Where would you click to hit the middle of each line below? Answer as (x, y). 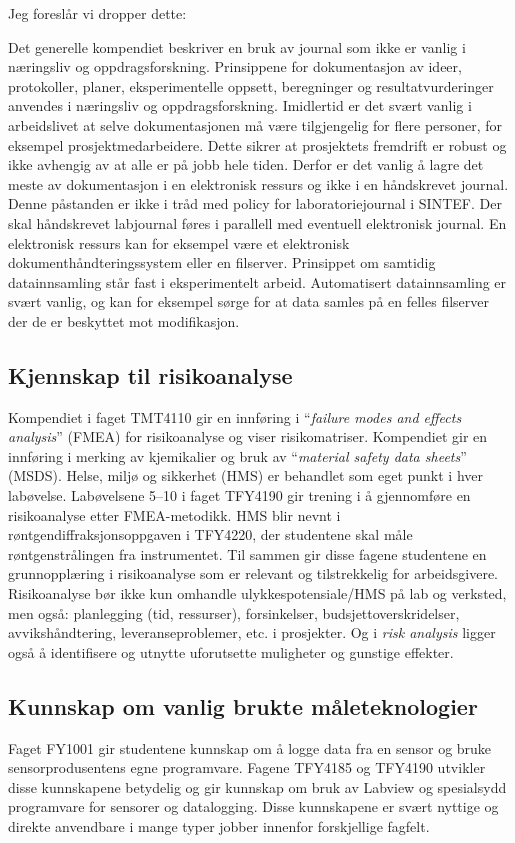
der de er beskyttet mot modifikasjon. (124, 320)
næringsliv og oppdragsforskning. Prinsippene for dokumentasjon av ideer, (235, 66)
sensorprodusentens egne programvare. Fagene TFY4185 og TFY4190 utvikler (247, 767)
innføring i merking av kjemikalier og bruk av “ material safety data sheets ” (237, 455)
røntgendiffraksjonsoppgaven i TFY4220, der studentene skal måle (210, 534)
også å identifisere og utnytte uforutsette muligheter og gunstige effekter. (231, 651)
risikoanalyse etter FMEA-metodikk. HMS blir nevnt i (174, 514)
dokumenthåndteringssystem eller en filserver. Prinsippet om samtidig (222, 262)
